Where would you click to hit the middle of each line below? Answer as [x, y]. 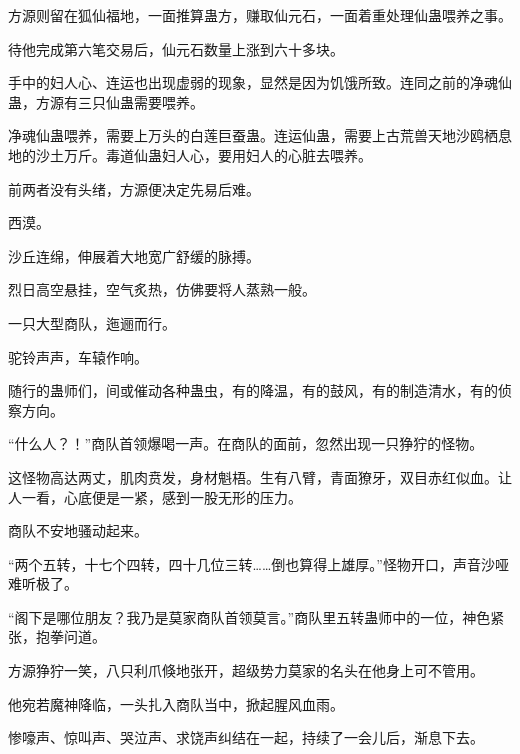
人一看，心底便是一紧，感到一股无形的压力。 [155, 496]
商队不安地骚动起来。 [78, 530]
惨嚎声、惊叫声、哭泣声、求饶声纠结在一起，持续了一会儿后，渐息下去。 [246, 737]
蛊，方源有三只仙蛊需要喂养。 [106, 101]
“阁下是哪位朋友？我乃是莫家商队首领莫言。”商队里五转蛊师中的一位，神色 [249, 616]
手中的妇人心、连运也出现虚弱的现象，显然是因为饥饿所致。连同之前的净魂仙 [260, 82]
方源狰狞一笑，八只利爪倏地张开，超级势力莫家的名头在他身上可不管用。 [246, 670]
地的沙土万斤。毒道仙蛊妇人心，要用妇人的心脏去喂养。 [190, 154]
